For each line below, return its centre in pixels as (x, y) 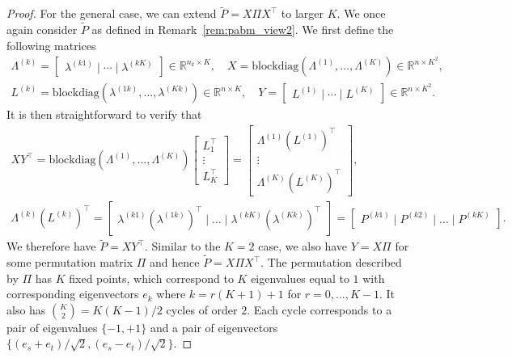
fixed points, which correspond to (151, 278)
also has (26, 309)
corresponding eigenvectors (73, 294)
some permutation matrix (70, 262)
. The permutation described (331, 262)
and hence (175, 262)
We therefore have (51, 246)
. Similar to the (182, 246)
